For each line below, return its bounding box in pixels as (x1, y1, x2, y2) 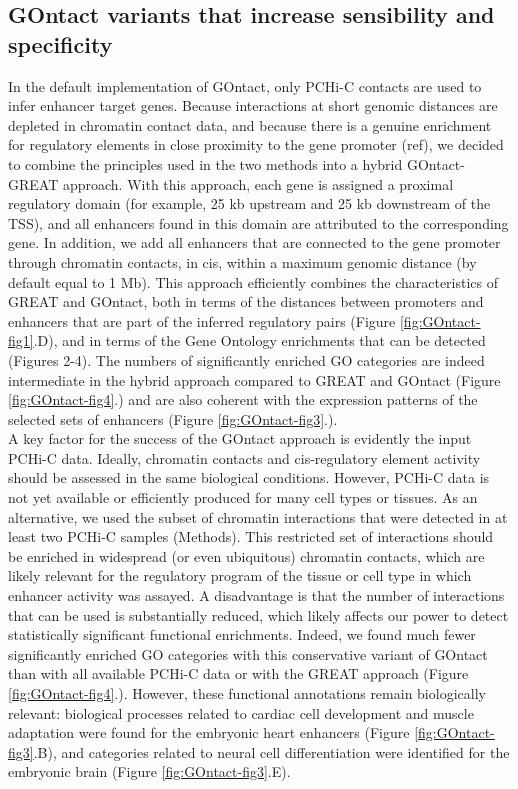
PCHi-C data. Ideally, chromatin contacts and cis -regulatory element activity (8, 447, 481, 468)
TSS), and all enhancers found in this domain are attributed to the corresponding (8, 212, 509, 233)
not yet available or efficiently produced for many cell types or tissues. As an (8, 487, 478, 508)
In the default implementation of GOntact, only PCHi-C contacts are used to (8, 75, 482, 96)
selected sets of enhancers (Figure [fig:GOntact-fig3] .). (8, 408, 338, 429)
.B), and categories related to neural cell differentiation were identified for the (33, 741, 510, 762)
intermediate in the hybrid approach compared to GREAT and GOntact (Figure (8, 369, 501, 390)
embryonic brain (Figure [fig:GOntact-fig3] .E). (8, 761, 291, 782)
